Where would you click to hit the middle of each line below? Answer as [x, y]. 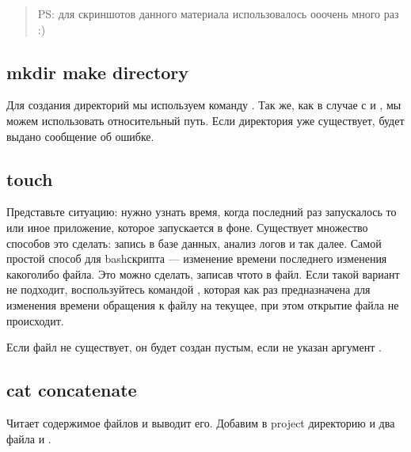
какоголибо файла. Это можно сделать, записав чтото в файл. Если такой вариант [203, 273]
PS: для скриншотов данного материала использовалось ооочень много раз [218, 13]
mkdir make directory [98, 72]
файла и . [29, 438]
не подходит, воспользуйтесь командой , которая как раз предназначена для [188, 289]
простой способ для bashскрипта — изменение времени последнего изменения [197, 258]
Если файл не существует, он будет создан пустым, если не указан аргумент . [194, 347]
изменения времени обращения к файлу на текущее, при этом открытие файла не [203, 304]
